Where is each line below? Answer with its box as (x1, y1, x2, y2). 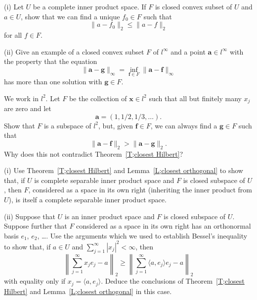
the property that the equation (4, 56, 97, 66)
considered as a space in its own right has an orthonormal (76, 221, 251, 231)
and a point (171, 46, 206, 57)
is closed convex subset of (155, 1, 232, 11)
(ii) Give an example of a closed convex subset (4, 46, 144, 57)
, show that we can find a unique (21, 11, 120, 21)
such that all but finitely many (149, 93, 242, 103)
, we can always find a (150, 120, 217, 130)
